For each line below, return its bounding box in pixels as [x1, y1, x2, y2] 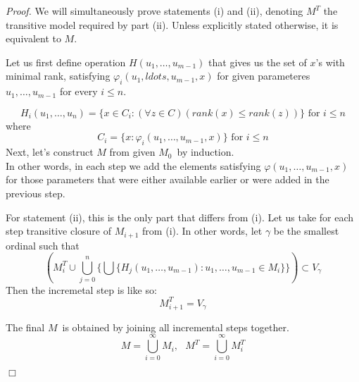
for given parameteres [217, 68, 310, 83]
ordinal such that [6, 238, 80, 252]
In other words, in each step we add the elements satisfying [6, 158, 261, 173]
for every [59, 84, 98, 99]
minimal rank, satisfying [6, 68, 111, 83]
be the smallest [273, 223, 339, 238]
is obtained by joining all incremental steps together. [62, 319, 289, 334]
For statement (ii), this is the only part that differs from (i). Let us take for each [6, 209, 354, 224]
